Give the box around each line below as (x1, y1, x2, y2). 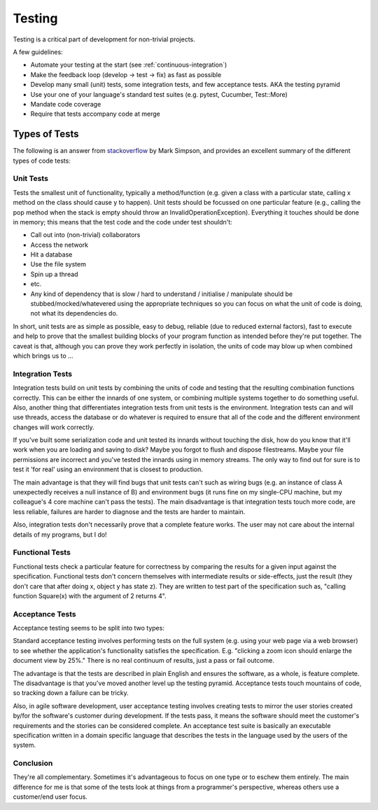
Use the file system (30, 260, 87, 269)
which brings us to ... (13, 351, 73, 360)
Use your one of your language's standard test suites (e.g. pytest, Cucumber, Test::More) (30, 90, 288, 98)
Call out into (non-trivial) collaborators (30, 231, 141, 239)
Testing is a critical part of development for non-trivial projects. (13, 35, 195, 43)
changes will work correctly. (13, 423, 94, 431)
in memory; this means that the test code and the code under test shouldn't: (13, 217, 232, 226)
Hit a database (30, 250, 73, 259)
